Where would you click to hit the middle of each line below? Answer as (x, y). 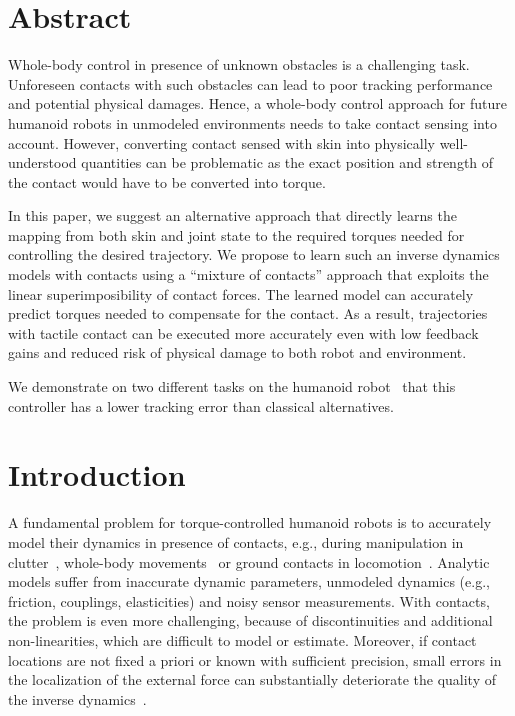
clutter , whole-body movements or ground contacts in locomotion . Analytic (249, 561)
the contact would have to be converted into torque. (167, 181)
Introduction (97, 474)
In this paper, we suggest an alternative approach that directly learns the (232, 215)
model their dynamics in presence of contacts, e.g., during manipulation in (236, 541)
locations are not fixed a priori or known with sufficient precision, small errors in (255, 659)
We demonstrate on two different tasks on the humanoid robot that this (232, 386)
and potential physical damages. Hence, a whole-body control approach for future (257, 103)
